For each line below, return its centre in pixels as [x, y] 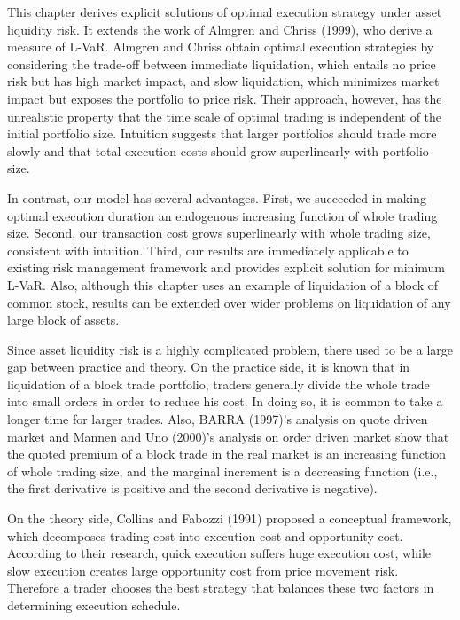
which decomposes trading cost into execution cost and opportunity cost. [205, 535]
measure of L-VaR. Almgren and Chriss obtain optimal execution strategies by [221, 47]
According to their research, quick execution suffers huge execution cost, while [219, 553]
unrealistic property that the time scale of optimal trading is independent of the [225, 116]
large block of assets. [63, 320]
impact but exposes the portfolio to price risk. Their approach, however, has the [225, 98]
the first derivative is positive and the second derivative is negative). [192, 488]
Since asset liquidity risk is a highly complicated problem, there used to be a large [230, 349]
